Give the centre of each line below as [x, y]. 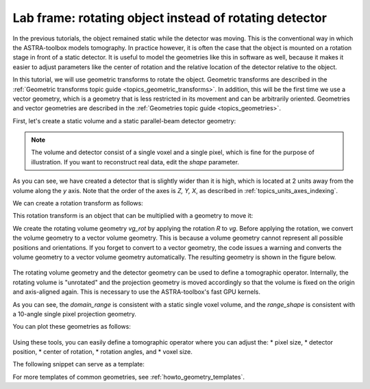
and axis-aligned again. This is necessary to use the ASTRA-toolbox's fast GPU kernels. [136, 292]
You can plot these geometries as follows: [72, 327]
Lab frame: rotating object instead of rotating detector [170, 18]
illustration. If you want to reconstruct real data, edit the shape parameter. [135, 162]
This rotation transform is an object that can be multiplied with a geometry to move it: [133, 216]
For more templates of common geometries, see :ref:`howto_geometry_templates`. [128, 377]
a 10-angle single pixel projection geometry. [74, 314]
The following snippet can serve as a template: [79, 364]
